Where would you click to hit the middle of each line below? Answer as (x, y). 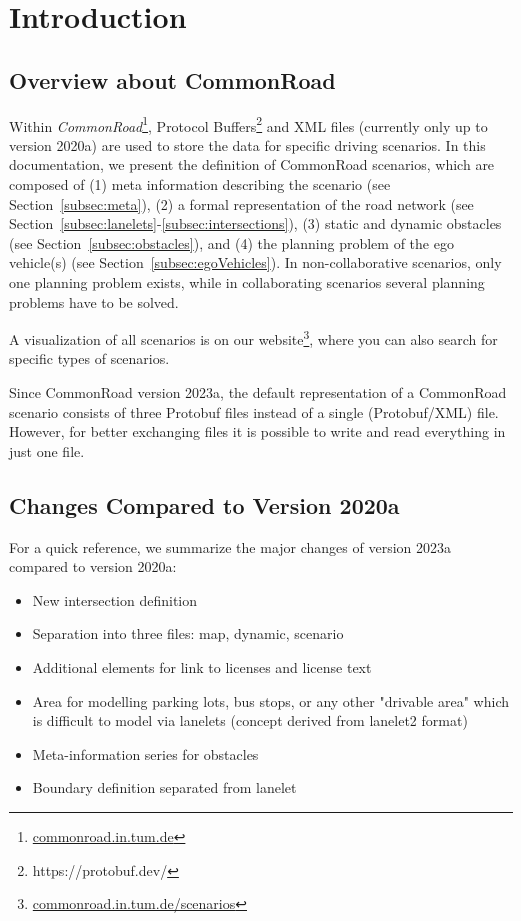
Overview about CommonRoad (172, 79)
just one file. (47, 450)
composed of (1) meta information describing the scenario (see (200, 184)
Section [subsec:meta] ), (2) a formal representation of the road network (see (241, 203)
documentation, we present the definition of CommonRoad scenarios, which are (252, 164)
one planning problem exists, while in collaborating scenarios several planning (247, 281)
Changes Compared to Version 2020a (204, 504)
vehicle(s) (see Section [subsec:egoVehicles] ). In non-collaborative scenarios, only (255, 262)
